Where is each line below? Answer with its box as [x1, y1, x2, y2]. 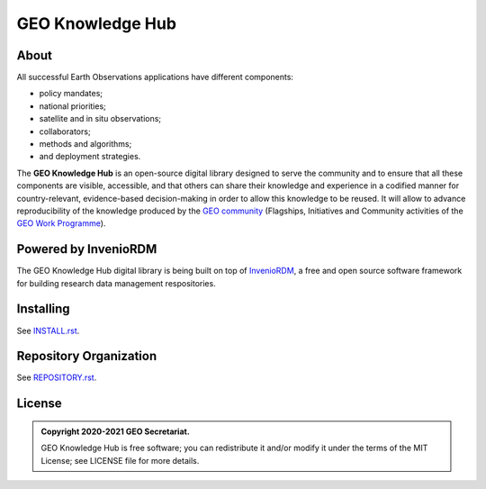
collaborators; [39, 126, 91, 137]
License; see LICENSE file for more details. [40, 455, 200, 466]
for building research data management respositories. [16, 277, 216, 288]
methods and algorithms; [39, 139, 132, 149]
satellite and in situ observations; [39, 113, 162, 124]
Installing [16, 302, 71, 317]
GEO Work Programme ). [16, 218, 106, 229]
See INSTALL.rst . [16, 325, 80, 336]
